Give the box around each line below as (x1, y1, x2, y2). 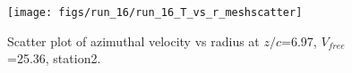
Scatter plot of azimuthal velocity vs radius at (7, 31, 260, 50)
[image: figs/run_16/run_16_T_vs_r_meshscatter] (7, 6, 303, 19)
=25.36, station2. (7, 49, 101, 68)
